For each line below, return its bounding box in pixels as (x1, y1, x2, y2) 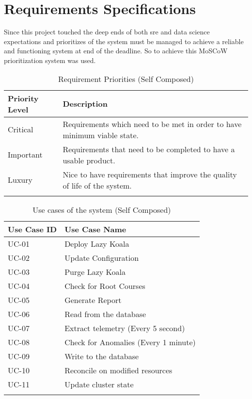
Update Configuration (64, 252, 139, 263)
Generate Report (64, 294, 122, 305)
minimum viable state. (63, 129, 139, 141)
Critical (8, 124, 33, 135)
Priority (8, 92, 39, 104)
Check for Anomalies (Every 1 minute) (64, 336, 196, 348)
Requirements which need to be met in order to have (63, 118, 242, 129)
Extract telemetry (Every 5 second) (64, 322, 185, 334)
